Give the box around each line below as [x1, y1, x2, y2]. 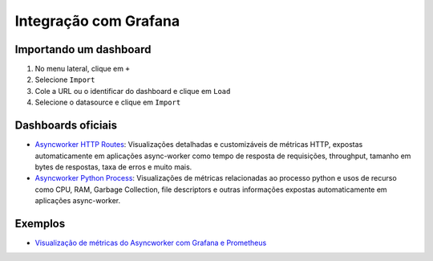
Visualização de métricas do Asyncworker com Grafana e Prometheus [34, 238, 267, 247]
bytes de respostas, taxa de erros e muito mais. [34, 161, 192, 172]
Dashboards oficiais [14, 119, 118, 133]
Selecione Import [34, 75, 95, 84]
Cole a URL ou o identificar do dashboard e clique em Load [34, 86, 231, 96]
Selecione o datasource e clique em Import [34, 97, 181, 108]
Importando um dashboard [14, 43, 152, 56]
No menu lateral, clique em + [34, 64, 130, 74]
